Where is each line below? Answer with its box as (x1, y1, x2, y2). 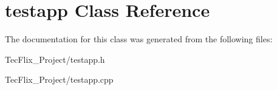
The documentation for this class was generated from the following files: (5, 33, 273, 45)
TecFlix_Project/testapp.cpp (5, 73, 114, 86)
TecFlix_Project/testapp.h (5, 53, 105, 65)
